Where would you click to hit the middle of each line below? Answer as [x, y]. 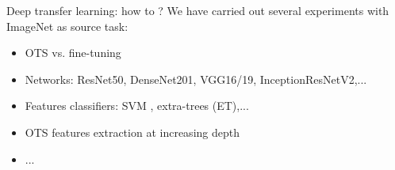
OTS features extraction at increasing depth [132, 132]
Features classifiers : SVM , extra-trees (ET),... [137, 106]
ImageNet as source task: [67, 26]
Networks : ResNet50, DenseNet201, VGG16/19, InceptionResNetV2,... [196, 79]
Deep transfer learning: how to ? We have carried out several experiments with [198, 10]
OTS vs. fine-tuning [73, 53]
